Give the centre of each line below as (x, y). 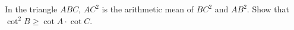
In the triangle (31, 9)
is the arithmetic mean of (148, 9)
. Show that (268, 9)
